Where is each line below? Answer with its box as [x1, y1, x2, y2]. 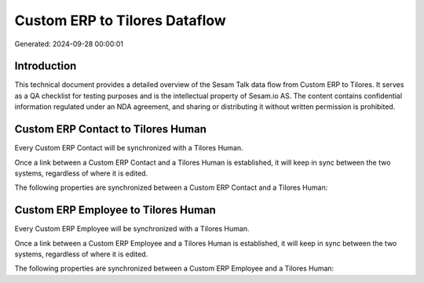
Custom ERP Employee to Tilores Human [14, 204, 216, 217]
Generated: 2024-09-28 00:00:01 [14, 39, 124, 49]
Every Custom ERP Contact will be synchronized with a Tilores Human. [14, 143, 243, 153]
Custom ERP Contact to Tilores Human [14, 122, 207, 136]
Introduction [14, 60, 77, 73]
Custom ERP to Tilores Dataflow [14, 12, 227, 29]
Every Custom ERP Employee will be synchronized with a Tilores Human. [14, 224, 250, 234]
